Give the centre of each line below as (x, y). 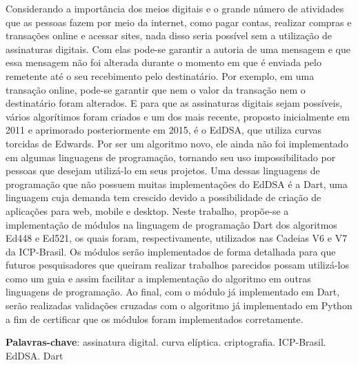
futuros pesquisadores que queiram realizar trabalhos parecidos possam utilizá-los (177, 265)
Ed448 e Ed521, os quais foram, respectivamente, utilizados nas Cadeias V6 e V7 (177, 238)
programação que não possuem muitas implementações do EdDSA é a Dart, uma (177, 184)
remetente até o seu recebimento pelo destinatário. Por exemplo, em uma (160, 75)
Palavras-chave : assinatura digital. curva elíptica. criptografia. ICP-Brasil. (166, 342)
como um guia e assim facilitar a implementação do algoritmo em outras (158, 278)
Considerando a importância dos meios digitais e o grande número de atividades (175, 8)
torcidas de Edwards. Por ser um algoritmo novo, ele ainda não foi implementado (177, 143)
